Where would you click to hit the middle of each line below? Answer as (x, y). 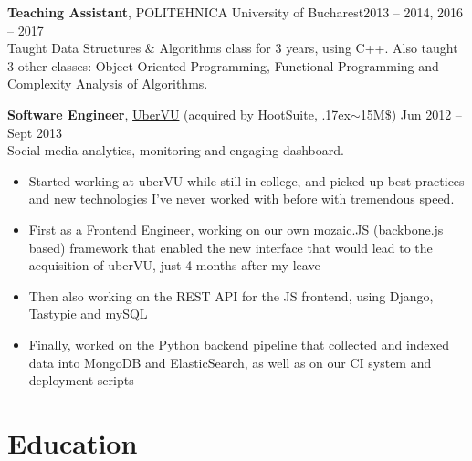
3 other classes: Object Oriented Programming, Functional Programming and (223, 65)
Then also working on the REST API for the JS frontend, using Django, (231, 295)
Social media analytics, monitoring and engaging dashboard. (176, 150)
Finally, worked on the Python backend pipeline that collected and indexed (239, 344)
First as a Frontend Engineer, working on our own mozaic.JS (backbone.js (236, 229)
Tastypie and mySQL (88, 314)
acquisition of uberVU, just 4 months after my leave (174, 265)
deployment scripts (81, 380)
